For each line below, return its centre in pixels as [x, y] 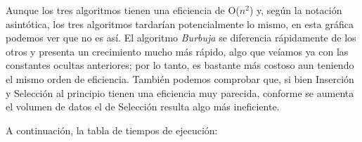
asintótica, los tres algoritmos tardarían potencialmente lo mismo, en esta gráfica [180, 24]
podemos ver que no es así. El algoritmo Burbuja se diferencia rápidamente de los [181, 38]
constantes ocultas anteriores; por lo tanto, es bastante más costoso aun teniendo [180, 65]
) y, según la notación [296, 10]
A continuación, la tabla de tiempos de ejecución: [112, 130]
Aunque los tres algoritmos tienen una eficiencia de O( [123, 10]
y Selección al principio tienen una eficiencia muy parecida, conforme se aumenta [180, 92]
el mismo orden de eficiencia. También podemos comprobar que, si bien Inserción [180, 78]
